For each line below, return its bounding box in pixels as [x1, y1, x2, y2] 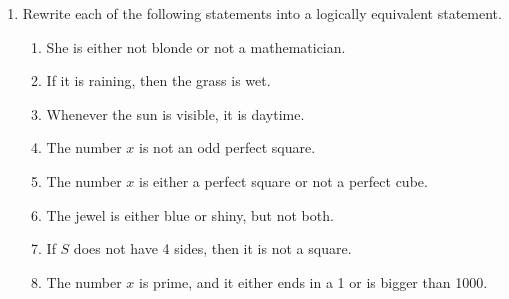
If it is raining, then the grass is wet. [46, 70, 271, 91]
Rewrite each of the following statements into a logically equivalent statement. [22, 3, 502, 23]
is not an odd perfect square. [139, 137, 316, 158]
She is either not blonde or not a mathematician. [46, 36, 346, 57]
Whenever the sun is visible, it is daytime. [46, 103, 305, 124]
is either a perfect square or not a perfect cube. [139, 170, 428, 191]
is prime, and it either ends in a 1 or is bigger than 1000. [139, 271, 488, 292]
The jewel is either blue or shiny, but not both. [46, 204, 334, 225]
